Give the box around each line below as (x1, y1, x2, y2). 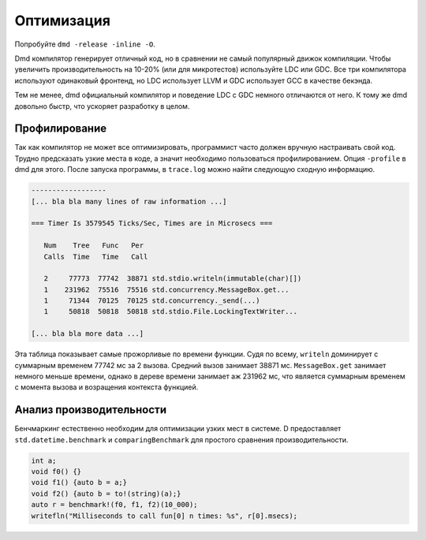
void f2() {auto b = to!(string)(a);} (31, 489, 181, 498)
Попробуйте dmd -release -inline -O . (14, 39, 155, 49)
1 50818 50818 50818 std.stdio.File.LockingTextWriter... (43, 307, 298, 316)
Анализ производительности (14, 403, 167, 417)
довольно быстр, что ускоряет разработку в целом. (14, 101, 190, 110)
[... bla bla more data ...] (31, 330, 144, 338)
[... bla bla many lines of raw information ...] (31, 197, 227, 206)
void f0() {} (31, 467, 82, 476)
